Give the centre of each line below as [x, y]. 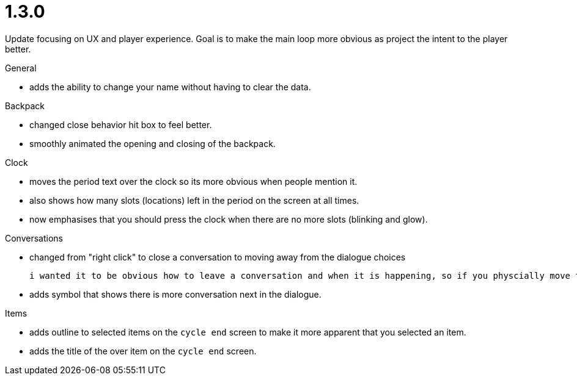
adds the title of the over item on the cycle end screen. [143, 351]
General [21, 68]
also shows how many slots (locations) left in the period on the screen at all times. [194, 200]
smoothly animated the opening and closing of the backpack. [153, 143]
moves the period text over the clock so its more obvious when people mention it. [193, 181]
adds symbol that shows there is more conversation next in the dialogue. [175, 294]
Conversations [34, 238]
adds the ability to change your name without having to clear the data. [170, 87]
